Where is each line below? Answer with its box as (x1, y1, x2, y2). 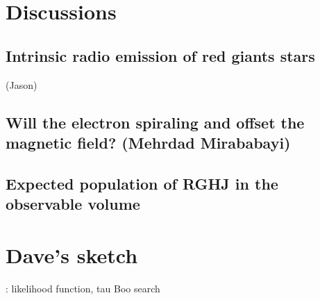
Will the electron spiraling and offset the (6, 111, 305, 133)
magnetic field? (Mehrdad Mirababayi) (6, 131, 291, 153)
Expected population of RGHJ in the (6, 172, 278, 194)
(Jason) (6, 77, 37, 92)
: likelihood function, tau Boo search (6, 281, 160, 295)
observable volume (6, 193, 140, 215)
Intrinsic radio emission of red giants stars (6, 44, 315, 66)
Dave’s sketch (6, 240, 138, 269)
